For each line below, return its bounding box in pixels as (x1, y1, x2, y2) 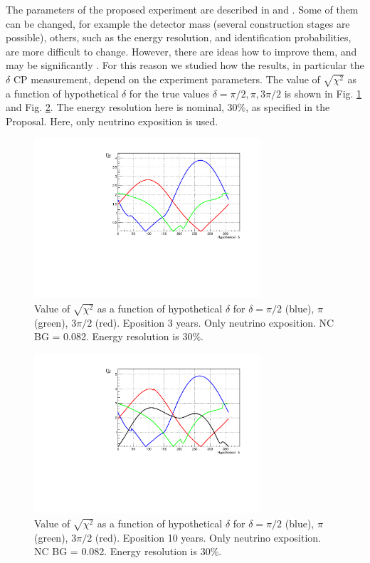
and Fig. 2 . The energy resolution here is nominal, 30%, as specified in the (6, 100, 330, 115)
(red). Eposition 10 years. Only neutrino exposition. (95, 530, 321, 544)
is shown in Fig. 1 (284, 85, 362, 100)
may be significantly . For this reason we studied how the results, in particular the (6, 58, 364, 73)
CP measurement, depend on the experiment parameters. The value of (13, 71, 320, 86)
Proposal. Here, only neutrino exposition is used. (6, 113, 218, 128)
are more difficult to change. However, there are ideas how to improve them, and (6, 43, 357, 58)
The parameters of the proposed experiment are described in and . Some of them (6, 2, 359, 16)
